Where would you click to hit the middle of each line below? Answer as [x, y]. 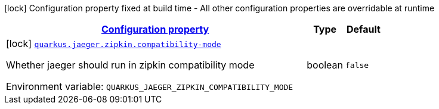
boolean [325, 65]
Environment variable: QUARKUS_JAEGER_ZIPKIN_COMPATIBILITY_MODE [150, 86]
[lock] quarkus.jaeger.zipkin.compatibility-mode [114, 43]
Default [364, 29]
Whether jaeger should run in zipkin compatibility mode [130, 65]
